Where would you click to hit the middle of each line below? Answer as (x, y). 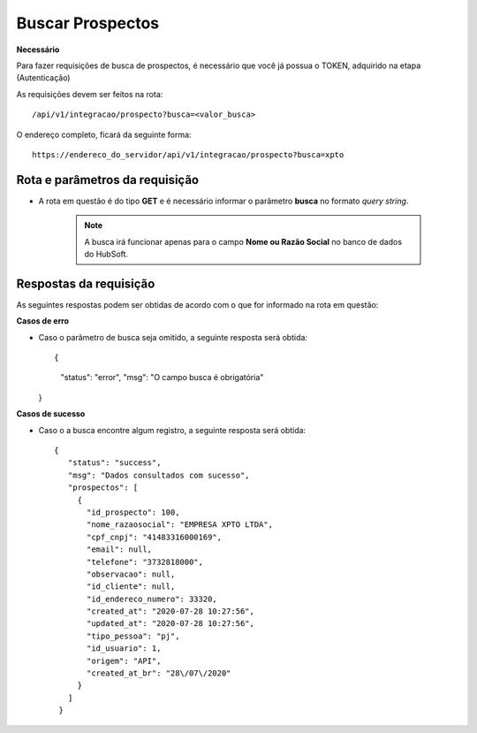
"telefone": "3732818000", (145, 562)
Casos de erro (43, 321)
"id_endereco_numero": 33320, (152, 599)
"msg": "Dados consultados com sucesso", (159, 475)
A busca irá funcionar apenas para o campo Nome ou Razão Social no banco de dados (243, 241)
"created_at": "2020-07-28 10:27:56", (171, 611)
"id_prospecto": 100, (133, 512)
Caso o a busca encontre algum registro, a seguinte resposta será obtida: (172, 430)
